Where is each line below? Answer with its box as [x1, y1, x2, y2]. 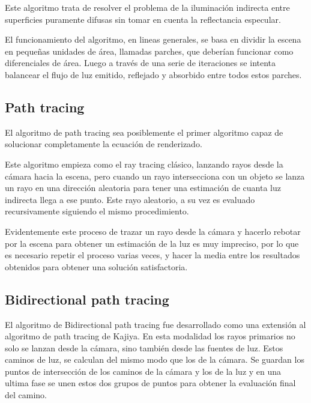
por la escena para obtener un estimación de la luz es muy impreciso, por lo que [5, 237, 299, 249]
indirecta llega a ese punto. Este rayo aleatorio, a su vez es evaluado [5, 193, 255, 205]
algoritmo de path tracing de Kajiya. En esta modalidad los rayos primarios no [5, 330, 295, 342]
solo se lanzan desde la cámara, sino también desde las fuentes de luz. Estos [5, 341, 283, 354]
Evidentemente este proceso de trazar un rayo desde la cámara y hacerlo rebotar [5, 225, 301, 237]
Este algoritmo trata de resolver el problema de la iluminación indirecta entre [5, 1, 290, 13]
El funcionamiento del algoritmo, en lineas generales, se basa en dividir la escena [5, 33, 301, 46]
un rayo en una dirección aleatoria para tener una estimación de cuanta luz [5, 181, 281, 194]
